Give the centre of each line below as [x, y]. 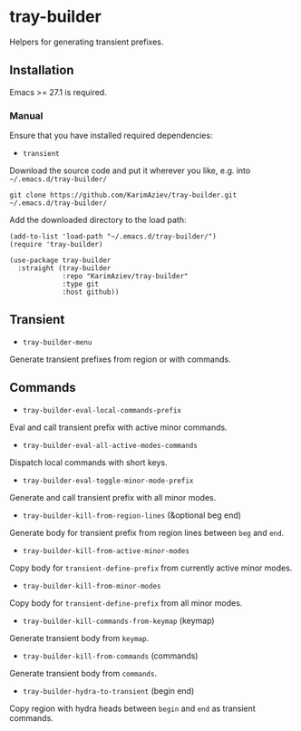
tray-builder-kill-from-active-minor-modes [106, 551]
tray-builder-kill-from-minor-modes [92, 586]
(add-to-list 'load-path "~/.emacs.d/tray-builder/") [113, 237]
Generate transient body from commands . [83, 673]
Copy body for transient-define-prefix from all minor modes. [126, 603]
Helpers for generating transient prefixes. [87, 42]
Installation [42, 70]
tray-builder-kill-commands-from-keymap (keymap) [118, 620]
